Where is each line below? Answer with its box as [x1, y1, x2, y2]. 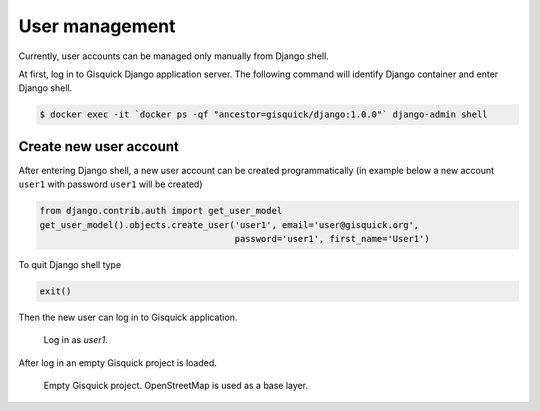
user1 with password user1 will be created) [18, 178, 204, 190]
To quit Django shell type [18, 258, 122, 270]
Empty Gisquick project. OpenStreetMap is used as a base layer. [43, 380, 309, 392]
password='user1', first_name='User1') [234, 233, 430, 244]
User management [18, 15, 176, 37]
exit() [39, 285, 72, 297]
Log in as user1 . [43, 334, 109, 346]
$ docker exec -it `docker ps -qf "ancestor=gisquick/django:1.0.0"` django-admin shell [39, 109, 489, 120]
